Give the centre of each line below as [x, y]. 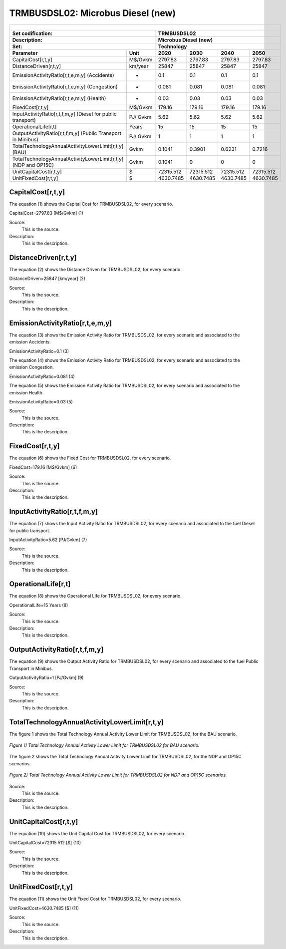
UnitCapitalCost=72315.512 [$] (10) [45, 843]
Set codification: [32, 33]
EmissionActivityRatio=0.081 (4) [42, 376]
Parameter [25, 53]
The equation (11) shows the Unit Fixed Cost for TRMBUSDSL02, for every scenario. [95, 899]
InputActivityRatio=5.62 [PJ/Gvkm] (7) [48, 540]
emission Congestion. [32, 367]
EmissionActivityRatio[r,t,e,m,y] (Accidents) [63, 75]
